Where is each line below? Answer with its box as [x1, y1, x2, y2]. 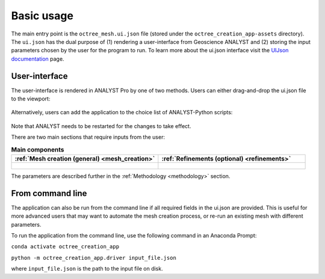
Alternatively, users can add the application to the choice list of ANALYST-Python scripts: [11, 109, 233, 116]
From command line [11, 188, 87, 198]
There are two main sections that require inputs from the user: [11, 133, 166, 141]
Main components [11, 145, 64, 153]
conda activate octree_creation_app [11, 244, 120, 250]
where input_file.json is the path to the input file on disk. [11, 265, 163, 272]
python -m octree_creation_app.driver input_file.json [11, 254, 177, 261]
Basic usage [11, 9, 73, 22]
